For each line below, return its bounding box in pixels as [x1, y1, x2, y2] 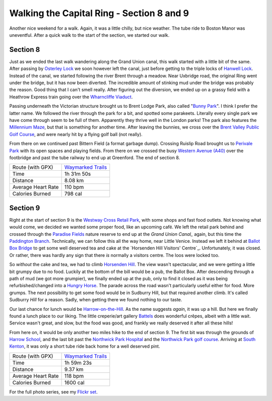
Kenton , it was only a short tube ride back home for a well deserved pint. [9, 343, 161, 350]
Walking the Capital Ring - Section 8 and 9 [9, 8, 189, 19]
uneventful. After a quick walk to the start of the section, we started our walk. [9, 32, 170, 38]
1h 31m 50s [64, 170, 91, 177]
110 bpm [64, 184, 84, 191]
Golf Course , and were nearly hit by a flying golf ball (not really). [9, 131, 143, 137]
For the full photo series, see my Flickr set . [9, 388, 98, 395]
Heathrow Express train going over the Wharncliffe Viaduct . [9, 94, 133, 100]
